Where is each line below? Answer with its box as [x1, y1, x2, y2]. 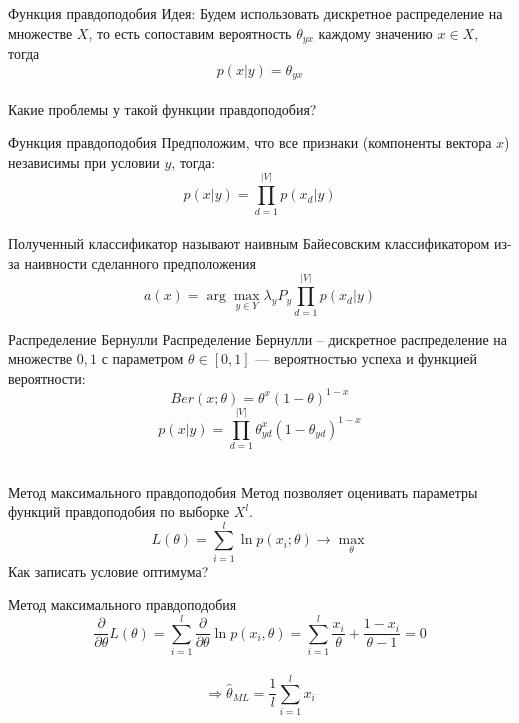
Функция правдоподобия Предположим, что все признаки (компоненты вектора [8, 132, 492, 153]
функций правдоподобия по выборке [8, 501, 230, 522]
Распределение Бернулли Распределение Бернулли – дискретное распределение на [8, 328, 508, 349]
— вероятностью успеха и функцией [255, 348, 478, 369]
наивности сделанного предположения [24, 252, 257, 273]
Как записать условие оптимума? [8, 560, 209, 581]
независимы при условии [8, 151, 160, 172]
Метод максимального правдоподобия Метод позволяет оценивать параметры [8, 481, 478, 502]
